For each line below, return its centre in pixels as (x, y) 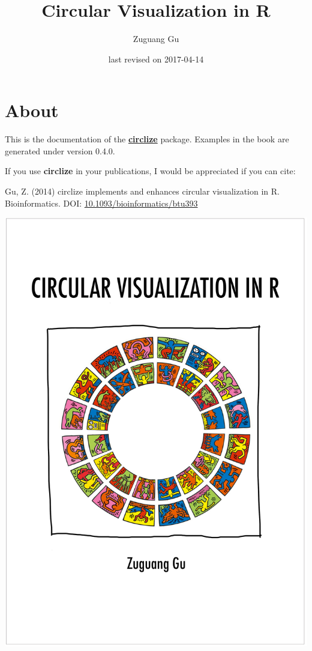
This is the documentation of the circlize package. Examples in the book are (147, 139)
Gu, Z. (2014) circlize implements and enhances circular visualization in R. (142, 191)
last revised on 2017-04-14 (156, 59)
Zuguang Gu (156, 39)
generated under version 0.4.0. (60, 150)
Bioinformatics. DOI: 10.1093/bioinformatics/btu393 (101, 203)
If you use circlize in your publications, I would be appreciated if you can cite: (150, 171)
